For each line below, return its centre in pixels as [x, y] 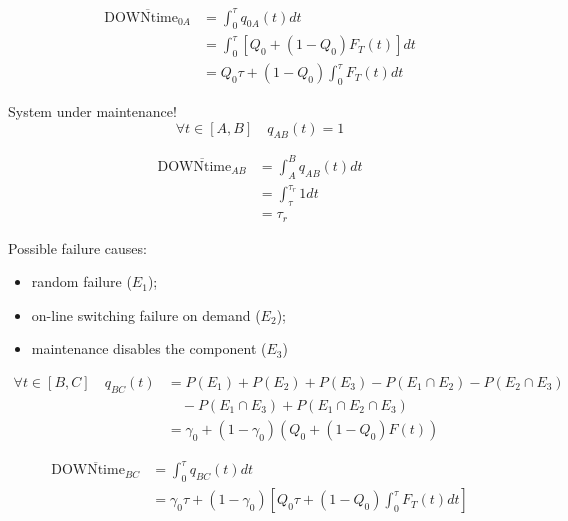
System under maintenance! [92, 110]
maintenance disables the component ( [149, 348]
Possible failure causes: [77, 247]
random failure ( [81, 281]
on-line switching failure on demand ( [146, 314]
